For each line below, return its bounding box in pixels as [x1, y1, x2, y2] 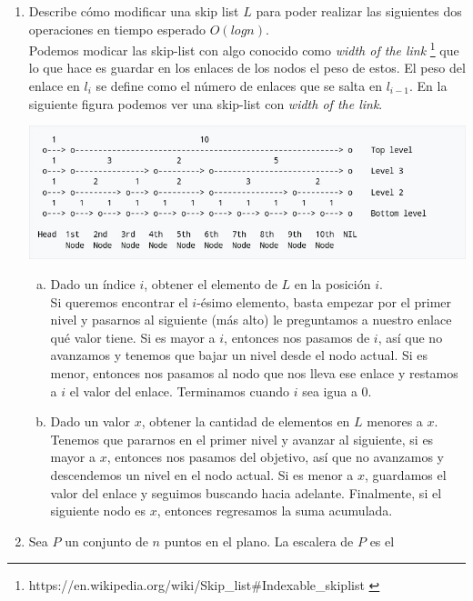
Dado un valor [50, 412, 130, 431]
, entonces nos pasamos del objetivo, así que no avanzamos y [106, 447, 444, 466]
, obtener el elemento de [144, 275, 277, 294]
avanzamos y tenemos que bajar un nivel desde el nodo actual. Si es [50, 346, 428, 365]
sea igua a [302, 381, 357, 400]
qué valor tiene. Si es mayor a [50, 327, 216, 346]
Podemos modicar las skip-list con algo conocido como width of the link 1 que [28, 38, 459, 59]
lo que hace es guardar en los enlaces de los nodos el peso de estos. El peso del [28, 58, 466, 77]
